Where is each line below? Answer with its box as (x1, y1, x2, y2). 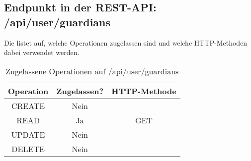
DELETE (11, 143, 45, 155)
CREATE (11, 100, 45, 111)
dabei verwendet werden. (4, 47, 80, 57)
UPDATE (11, 128, 45, 140)
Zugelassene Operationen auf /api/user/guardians (5, 65, 179, 77)
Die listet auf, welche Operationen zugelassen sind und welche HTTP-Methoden (4, 37, 248, 48)
